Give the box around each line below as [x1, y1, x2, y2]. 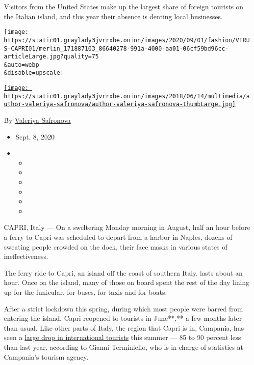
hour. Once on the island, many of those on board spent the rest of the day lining [4, 277, 250, 287]
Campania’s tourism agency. [4, 351, 89, 362]
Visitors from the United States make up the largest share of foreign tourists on [4, 1, 244, 11]
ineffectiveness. [4, 251, 48, 261]
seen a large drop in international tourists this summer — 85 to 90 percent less [4, 332, 241, 342]
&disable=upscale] [4, 69, 64, 77]
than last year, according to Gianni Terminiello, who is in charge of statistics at [4, 341, 243, 352]
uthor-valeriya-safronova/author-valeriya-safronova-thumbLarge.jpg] [4, 101, 236, 108]
